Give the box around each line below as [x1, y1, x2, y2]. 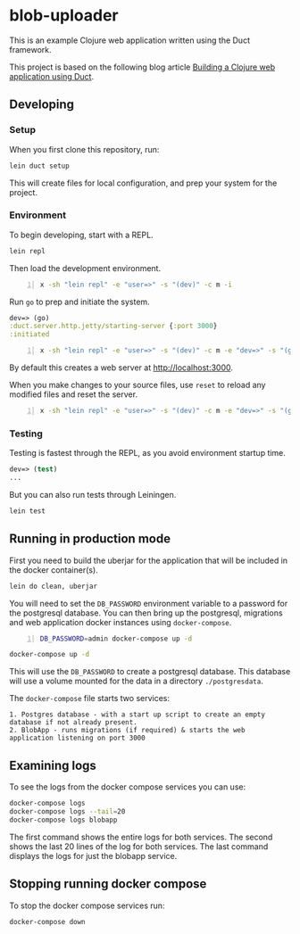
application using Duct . [9, 70, 95, 81]
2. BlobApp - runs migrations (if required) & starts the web [9, 726, 246, 735]
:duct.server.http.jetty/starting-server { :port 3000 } [9, 322, 218, 331]
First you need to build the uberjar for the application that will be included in [9, 555, 288, 566]
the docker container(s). [9, 564, 98, 575]
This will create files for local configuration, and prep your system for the [9, 178, 278, 188]
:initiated [9, 330, 50, 339]
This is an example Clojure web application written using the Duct [9, 35, 250, 45]
